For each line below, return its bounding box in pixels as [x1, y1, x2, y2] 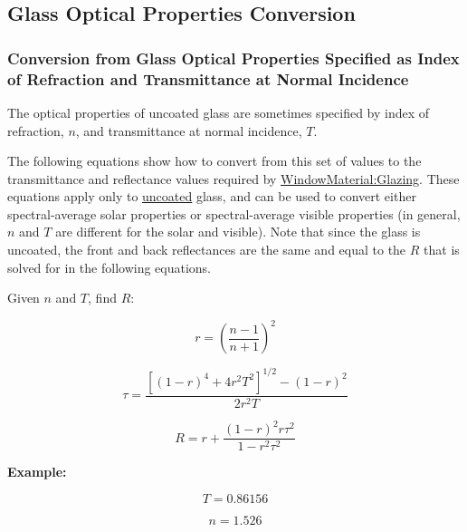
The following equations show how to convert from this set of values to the [7, 151, 422, 170]
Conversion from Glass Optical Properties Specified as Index [7, 46, 460, 69]
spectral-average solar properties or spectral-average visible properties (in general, [7, 204, 461, 223]
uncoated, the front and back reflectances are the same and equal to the [7, 240, 406, 259]
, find [88, 288, 117, 307]
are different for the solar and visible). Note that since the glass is [55, 222, 421, 241]
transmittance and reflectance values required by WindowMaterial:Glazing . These [7, 169, 460, 188]
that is [424, 240, 460, 259]
